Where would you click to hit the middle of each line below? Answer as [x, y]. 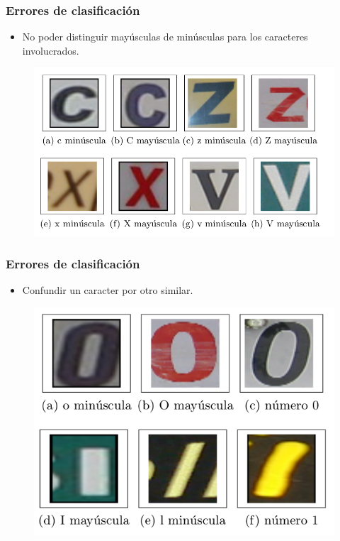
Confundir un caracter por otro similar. [108, 290]
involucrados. [51, 50]
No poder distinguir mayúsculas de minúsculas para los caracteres [165, 37]
